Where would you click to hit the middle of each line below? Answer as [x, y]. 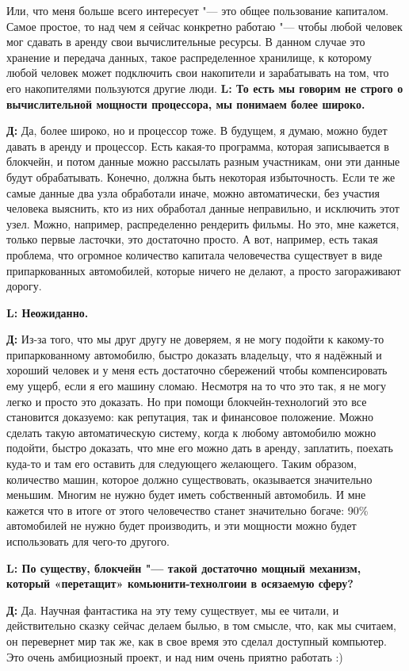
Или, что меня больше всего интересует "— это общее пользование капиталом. [198, 10]
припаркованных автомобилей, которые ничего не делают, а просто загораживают [204, 270]
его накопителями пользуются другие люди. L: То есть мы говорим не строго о [205, 88]
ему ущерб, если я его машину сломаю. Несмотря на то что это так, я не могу [197, 386]
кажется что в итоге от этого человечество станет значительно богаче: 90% [187, 510]
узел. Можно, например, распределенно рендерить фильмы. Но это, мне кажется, [203, 223]
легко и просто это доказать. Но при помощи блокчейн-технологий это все [187, 401]
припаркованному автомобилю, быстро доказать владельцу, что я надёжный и [194, 354]
